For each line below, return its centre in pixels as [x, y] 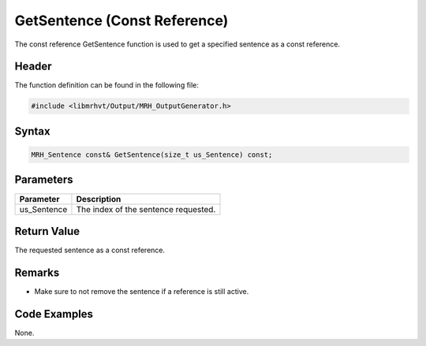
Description [99, 199]
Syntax [32, 131]
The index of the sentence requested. [146, 209]
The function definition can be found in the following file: [106, 85]
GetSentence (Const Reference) [121, 20]
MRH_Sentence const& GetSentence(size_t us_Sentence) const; [152, 155]
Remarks [37, 272]
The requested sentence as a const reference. [90, 250]
